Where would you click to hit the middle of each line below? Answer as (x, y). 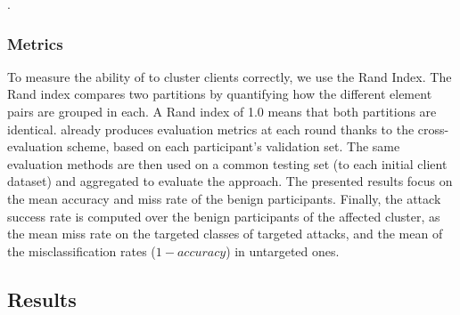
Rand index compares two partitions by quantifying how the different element (220, 94)
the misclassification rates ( (82, 250)
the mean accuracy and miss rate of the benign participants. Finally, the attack (224, 198)
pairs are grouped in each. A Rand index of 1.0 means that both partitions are (222, 111)
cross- (433, 129)
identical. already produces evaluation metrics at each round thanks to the (211, 129)
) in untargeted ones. (283, 250)
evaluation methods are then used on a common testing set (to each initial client (227, 163)
